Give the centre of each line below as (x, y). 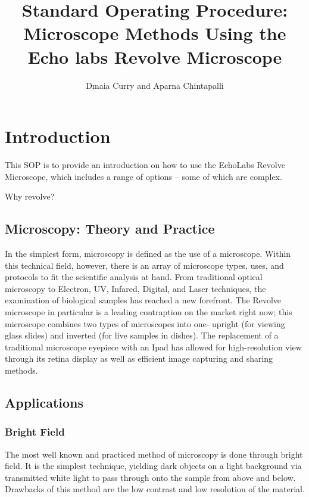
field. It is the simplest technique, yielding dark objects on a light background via (153, 466)
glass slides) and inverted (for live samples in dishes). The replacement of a (142, 335)
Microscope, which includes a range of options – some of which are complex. (143, 176)
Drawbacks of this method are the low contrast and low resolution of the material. (155, 489)
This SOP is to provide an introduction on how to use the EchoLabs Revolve (145, 165)
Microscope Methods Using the (155, 33)
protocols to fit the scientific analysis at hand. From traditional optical (134, 277)
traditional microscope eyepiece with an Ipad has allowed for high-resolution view (153, 347)
